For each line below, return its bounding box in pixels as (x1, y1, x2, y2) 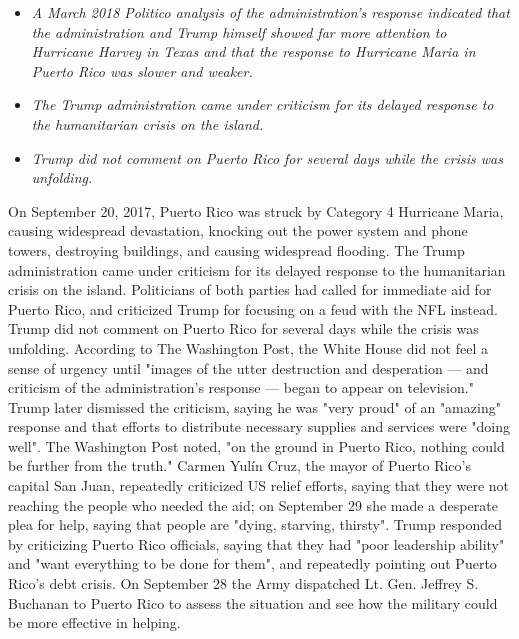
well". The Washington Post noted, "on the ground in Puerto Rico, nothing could (8, 435, 505, 456)
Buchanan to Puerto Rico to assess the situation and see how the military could (8, 592, 498, 613)
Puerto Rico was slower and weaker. (31, 60, 253, 81)
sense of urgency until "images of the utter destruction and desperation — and (8, 357, 489, 378)
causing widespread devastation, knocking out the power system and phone (8, 220, 468, 241)
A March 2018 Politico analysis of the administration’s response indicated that (31, 2, 510, 22)
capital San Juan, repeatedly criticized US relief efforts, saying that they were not (8, 475, 510, 496)
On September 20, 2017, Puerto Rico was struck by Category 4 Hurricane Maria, (8, 200, 504, 221)
